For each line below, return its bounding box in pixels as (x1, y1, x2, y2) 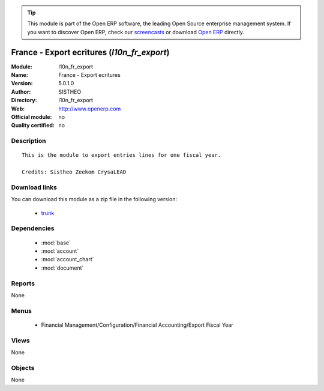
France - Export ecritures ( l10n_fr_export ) (11, 47, 170, 57)
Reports (11, 279, 35, 288)
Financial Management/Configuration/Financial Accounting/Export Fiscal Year (41, 321, 233, 329)
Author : (11, 88, 31, 95)
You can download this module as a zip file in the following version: (11, 196, 178, 203)
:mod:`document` (41, 264, 84, 271)
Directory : (11, 97, 37, 104)
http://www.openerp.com (58, 105, 121, 112)
